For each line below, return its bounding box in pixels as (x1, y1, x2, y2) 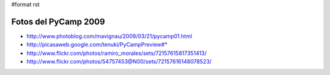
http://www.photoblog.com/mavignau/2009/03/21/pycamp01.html (26, 32, 193, 39)
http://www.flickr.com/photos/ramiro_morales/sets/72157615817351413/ (26, 49, 207, 57)
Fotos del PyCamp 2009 (11, 16, 105, 27)
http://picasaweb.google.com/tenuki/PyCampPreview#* (26, 41, 167, 48)
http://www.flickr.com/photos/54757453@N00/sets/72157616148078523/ (26, 58, 212, 65)
